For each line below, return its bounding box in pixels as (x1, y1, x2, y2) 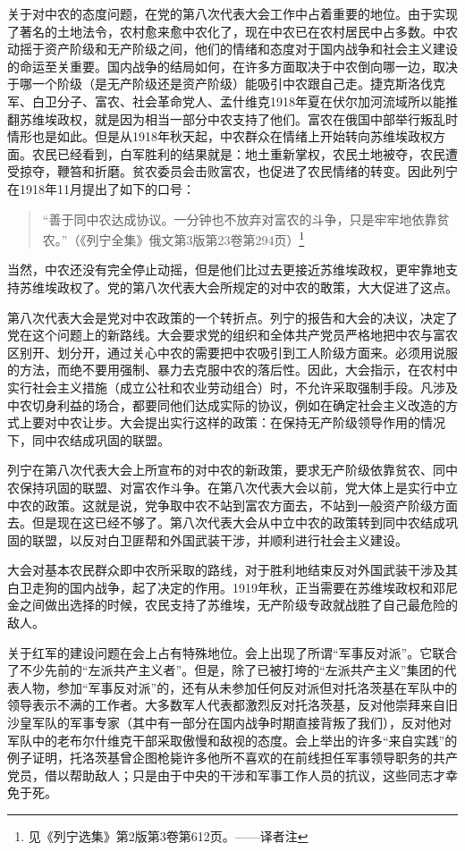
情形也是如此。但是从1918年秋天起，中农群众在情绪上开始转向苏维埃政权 (7, 127, 433, 146)
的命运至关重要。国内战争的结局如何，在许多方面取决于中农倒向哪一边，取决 (7, 56, 458, 75)
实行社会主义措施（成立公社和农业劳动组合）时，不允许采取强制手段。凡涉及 (7, 377, 458, 396)
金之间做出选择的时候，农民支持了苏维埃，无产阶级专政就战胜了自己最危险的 (7, 595, 458, 614)
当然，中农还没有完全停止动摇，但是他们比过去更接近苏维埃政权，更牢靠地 (7, 260, 445, 279)
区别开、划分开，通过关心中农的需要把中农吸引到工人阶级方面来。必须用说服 (7, 342, 458, 361)
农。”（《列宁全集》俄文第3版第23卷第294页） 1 (42, 228, 305, 249)
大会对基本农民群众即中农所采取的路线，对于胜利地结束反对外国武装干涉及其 (7, 560, 458, 579)
